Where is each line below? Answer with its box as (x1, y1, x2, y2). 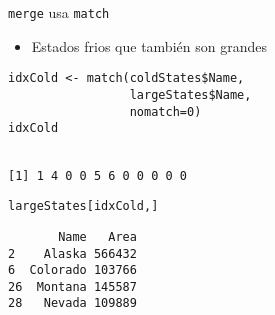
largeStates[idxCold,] (8, 199, 159, 214)
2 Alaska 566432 (8, 246, 137, 261)
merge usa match (8, 2, 110, 22)
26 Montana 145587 (8, 279, 137, 294)
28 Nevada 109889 (8, 296, 137, 311)
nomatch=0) (129, 104, 202, 119)
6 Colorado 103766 (8, 263, 137, 278)
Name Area (58, 229, 137, 244)
